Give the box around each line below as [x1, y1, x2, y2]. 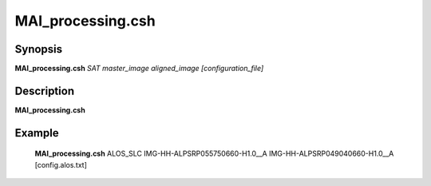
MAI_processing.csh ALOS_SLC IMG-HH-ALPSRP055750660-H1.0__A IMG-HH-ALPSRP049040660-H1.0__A [34, 148, 394, 159]
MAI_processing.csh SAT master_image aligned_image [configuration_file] [14, 64, 264, 73]
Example [14, 126, 59, 140]
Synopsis [14, 42, 63, 56]
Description [14, 84, 75, 97]
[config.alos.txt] [34, 160, 88, 169]
